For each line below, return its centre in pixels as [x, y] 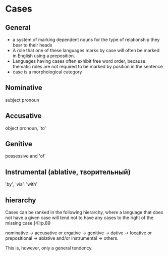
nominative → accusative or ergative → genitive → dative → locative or [79, 233]
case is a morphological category [47, 72]
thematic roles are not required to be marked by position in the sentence [88, 67]
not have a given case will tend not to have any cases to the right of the [79, 218]
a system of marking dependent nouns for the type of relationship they [86, 39]
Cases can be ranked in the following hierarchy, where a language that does [84, 212]
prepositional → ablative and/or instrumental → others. [62, 238]
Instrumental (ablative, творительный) [68, 172]
